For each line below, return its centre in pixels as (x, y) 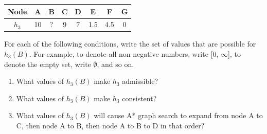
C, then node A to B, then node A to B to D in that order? (110, 125)
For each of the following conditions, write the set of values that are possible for (130, 44)
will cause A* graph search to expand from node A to (178, 115)
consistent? (139, 98)
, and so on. (115, 64)
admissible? (140, 81)
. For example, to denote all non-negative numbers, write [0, (124, 54)
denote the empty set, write (48, 64)
